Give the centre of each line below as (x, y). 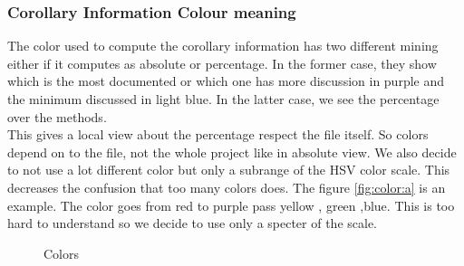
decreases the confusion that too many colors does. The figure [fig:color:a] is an (227, 187)
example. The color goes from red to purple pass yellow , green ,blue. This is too (231, 205)
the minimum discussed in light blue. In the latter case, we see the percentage (223, 99)
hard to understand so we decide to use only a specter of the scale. (193, 223)
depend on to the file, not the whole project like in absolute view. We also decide (232, 152)
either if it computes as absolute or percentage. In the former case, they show (222, 63)
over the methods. (57, 116)
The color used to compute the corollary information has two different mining (223, 46)
